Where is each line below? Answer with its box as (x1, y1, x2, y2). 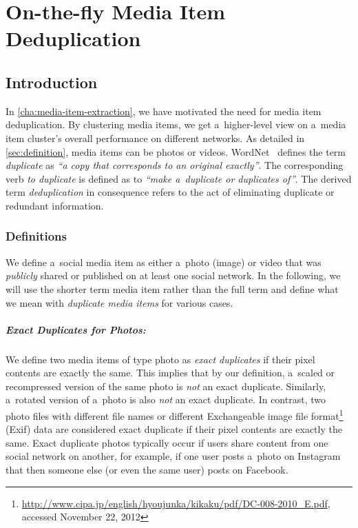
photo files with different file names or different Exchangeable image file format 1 (6, 407, 344, 423)
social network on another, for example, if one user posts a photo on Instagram (6, 449, 341, 463)
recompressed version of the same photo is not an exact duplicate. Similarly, (6, 378, 326, 393)
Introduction (6, 71, 98, 92)
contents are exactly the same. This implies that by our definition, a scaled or (6, 365, 335, 380)
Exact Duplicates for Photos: (6, 322, 146, 336)
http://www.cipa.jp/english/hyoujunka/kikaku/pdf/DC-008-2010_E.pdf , (21, 496, 330, 510)
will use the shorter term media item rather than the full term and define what (6, 281, 339, 296)
